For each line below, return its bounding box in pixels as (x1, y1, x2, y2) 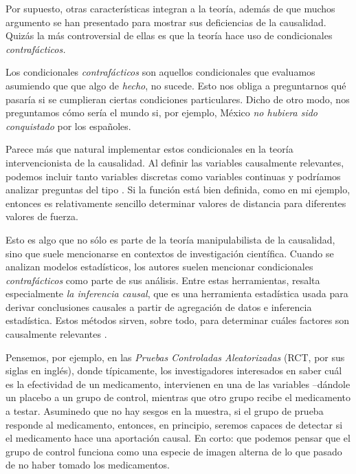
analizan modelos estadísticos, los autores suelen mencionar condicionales (5, 259, 313, 274)
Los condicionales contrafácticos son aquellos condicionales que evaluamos (5, 65, 315, 79)
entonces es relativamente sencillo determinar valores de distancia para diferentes (5, 195, 346, 210)
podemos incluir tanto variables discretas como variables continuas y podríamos (5, 169, 341, 183)
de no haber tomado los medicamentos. (5, 457, 170, 472)
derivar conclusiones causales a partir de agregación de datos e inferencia (5, 299, 312, 314)
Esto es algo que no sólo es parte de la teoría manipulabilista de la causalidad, (5, 232, 335, 246)
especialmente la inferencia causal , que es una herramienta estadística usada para (5, 286, 348, 301)
